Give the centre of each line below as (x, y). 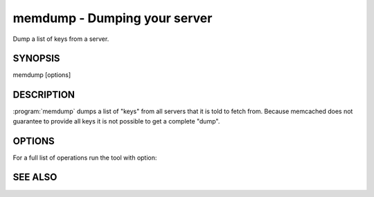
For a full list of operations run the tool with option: (85, 157)
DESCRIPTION (44, 95)
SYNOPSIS (36, 59)
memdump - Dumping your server (113, 18)
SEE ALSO (35, 177)
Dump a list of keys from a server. (61, 39)
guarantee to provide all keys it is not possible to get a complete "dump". (116, 121)
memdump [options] (42, 75)
